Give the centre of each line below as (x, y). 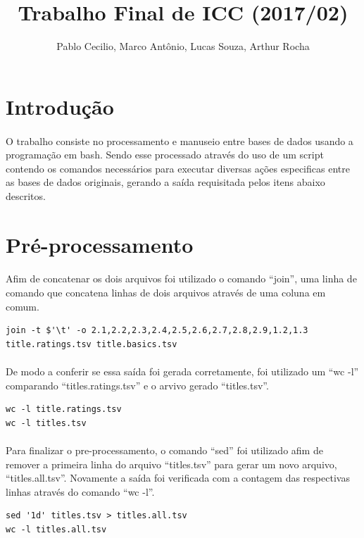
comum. (23, 306)
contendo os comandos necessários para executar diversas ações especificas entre (178, 168)
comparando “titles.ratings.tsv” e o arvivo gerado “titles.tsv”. (137, 385)
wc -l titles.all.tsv (56, 529)
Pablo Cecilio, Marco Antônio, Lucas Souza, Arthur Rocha (183, 46)
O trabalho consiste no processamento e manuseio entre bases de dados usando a (180, 140)
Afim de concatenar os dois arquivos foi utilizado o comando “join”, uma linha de (181, 279)
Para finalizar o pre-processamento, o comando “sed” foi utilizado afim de (164, 450)
